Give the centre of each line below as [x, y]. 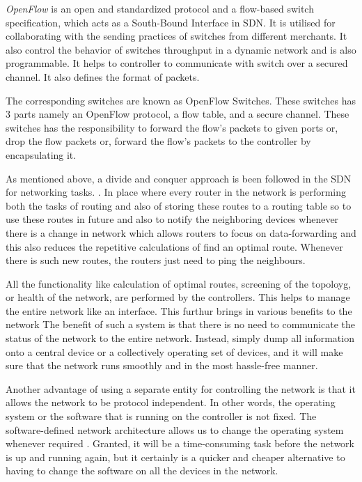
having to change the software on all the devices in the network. [142, 471]
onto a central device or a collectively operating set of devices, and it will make [174, 351]
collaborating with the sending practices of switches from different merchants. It [176, 36]
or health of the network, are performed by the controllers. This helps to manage [178, 297]
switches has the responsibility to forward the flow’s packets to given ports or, [172, 127]
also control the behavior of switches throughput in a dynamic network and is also [181, 49]
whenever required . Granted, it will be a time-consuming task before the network [180, 443]
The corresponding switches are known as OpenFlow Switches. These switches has [181, 100]
